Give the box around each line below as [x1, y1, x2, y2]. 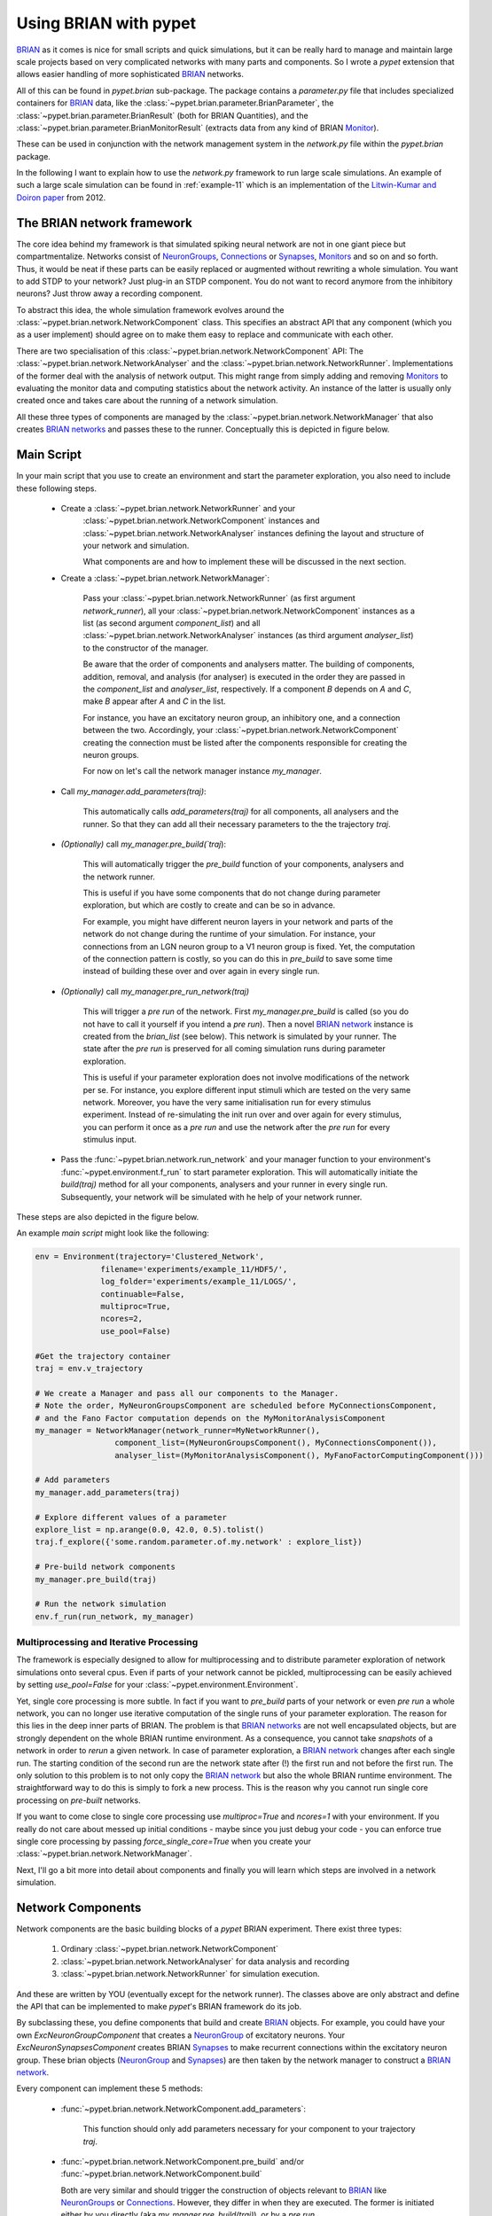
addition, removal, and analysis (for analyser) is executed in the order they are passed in [82, 671, 405, 682]
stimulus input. [82, 1135, 137, 1145]
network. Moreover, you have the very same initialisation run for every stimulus [82, 1096, 371, 1107]
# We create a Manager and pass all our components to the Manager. [35, 1388, 340, 1398]
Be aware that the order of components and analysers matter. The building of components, [82, 659, 416, 669]
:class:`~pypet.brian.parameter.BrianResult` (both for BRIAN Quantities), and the [16, 110, 309, 121]
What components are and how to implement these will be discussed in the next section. [82, 557, 407, 567]
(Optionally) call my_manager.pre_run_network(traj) [60, 986, 250, 996]
